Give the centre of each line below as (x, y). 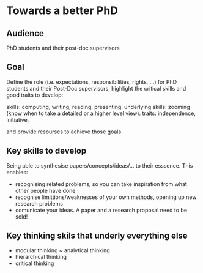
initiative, (18, 119)
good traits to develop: (35, 95)
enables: (17, 172)
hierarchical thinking (41, 257)
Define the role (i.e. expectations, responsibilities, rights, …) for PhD (92, 82)
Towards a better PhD (62, 11)
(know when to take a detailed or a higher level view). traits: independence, (101, 113)
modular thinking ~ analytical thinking (62, 250)
